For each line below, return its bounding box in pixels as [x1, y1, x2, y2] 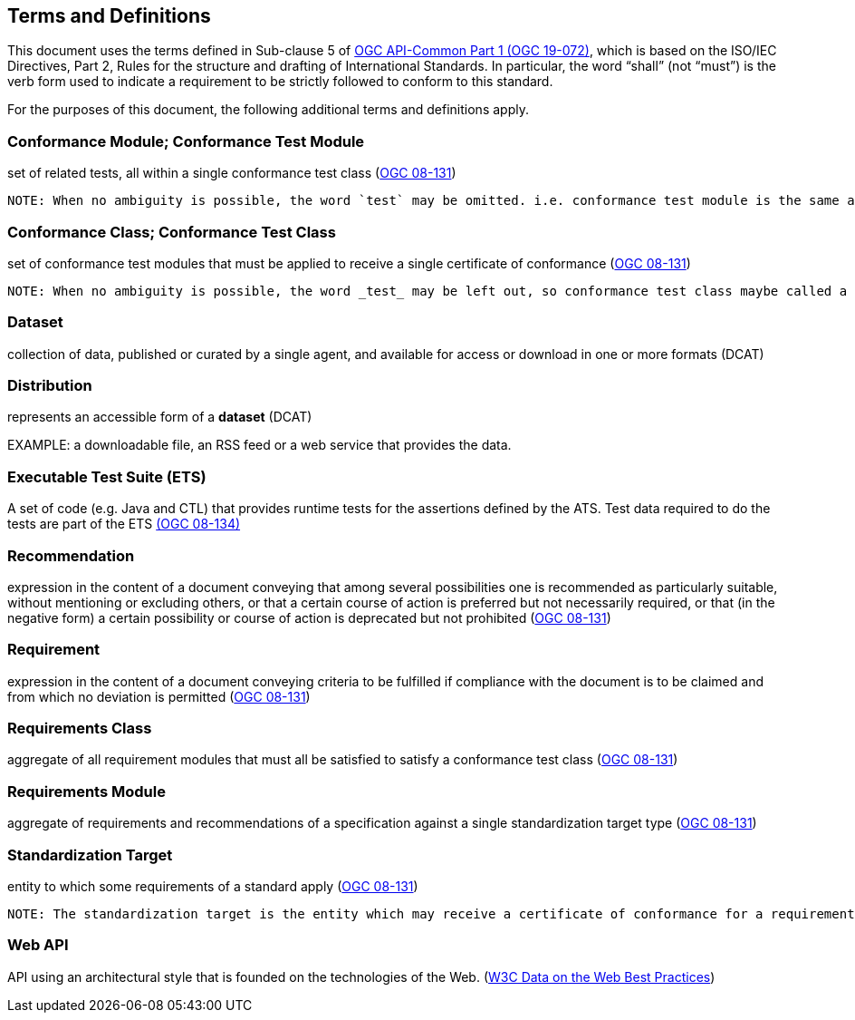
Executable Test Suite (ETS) [7, 467, 207, 486]
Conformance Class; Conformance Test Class [7, 222, 336, 241]
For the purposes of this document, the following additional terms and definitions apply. [7, 102, 529, 118]
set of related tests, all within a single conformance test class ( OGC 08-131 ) [7, 165, 456, 181]
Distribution [7, 376, 92, 395]
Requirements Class [7, 719, 152, 738]
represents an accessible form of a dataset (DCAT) [7, 409, 312, 425]
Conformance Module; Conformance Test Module [7, 131, 365, 151]
